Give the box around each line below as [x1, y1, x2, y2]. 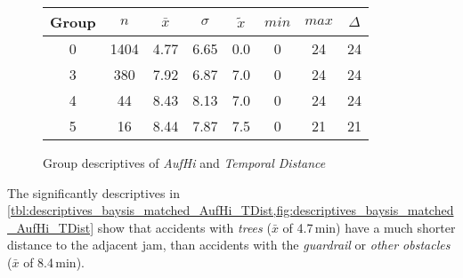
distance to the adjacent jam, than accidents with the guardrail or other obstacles [7, 235, 451, 254]
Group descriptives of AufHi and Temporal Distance [43, 154, 326, 171]
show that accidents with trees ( [97, 218, 272, 236]
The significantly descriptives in [7, 183, 180, 202]
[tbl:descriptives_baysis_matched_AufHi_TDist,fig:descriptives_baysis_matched [7, 201, 454, 219]
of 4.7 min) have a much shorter [282, 218, 456, 236]
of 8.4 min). [23, 252, 85, 271]
